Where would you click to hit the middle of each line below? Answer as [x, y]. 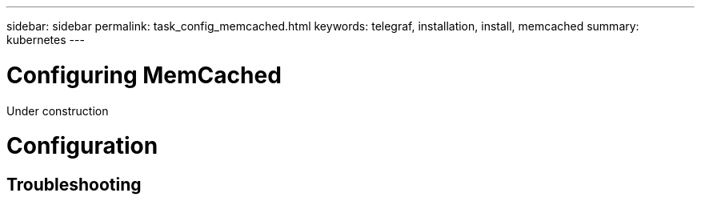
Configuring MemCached [144, 75]
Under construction [58, 111]
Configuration [82, 146]
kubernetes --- [46, 40]
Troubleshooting [74, 185]
